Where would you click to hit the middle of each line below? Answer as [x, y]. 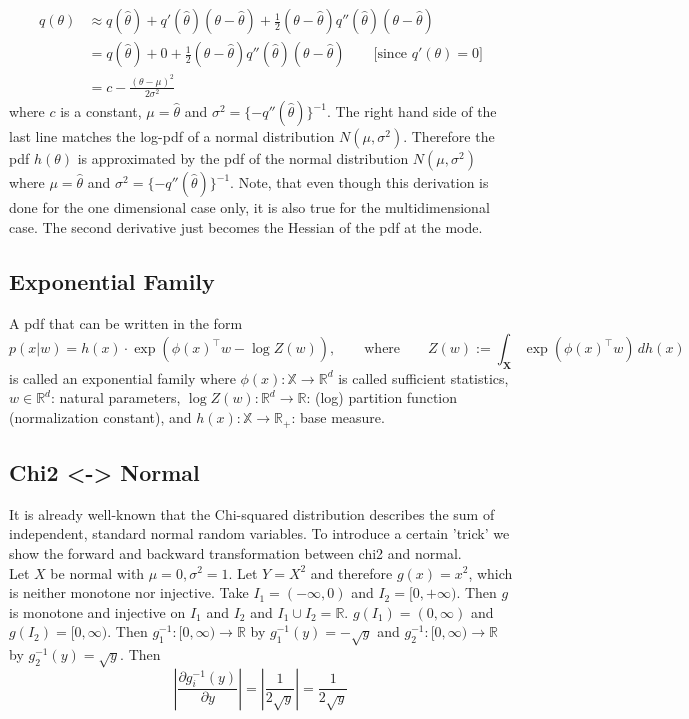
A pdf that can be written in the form [126, 322]
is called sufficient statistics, [423, 377]
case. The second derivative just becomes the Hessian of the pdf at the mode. [246, 226]
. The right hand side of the [411, 111]
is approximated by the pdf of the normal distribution [243, 158]
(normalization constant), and [100, 417]
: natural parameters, [115, 397]
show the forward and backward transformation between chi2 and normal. [235, 552]
